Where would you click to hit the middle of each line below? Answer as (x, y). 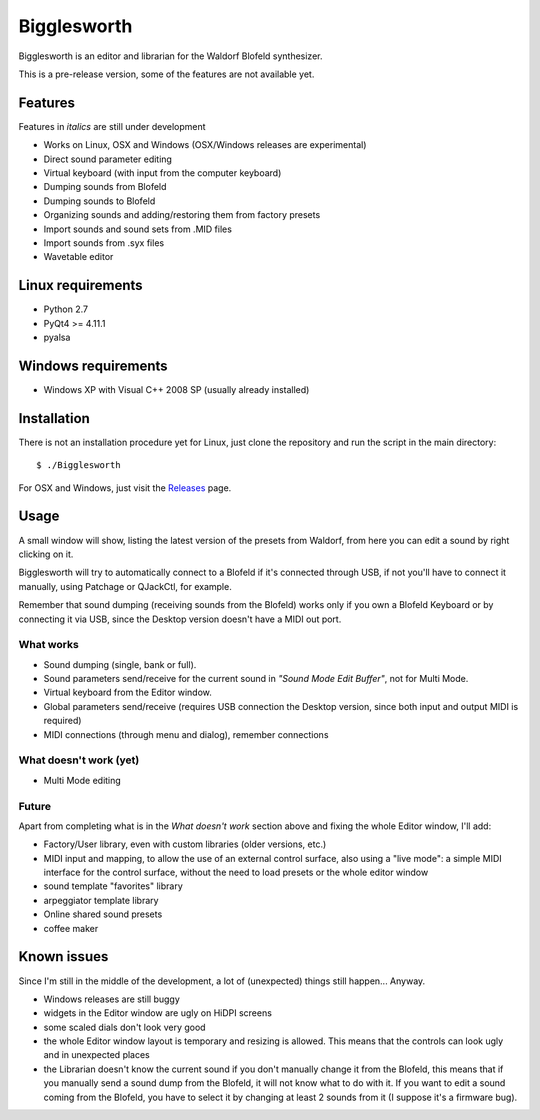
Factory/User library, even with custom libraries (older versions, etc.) (185, 844)
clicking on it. (46, 554)
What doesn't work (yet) (79, 760)
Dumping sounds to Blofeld (99, 201)
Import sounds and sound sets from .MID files (137, 229)
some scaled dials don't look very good (124, 1027)
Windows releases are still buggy (111, 999)
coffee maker (71, 928)
